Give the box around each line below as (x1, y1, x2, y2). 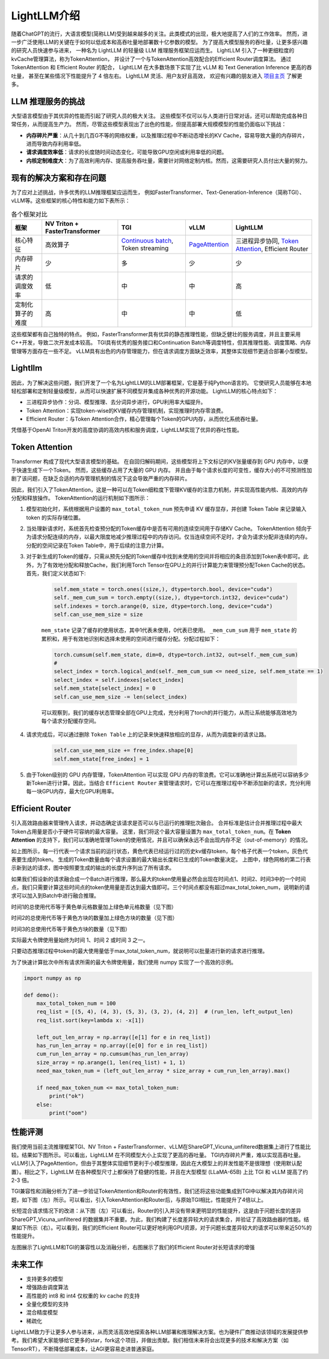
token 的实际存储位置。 (26, 514, 84, 521)
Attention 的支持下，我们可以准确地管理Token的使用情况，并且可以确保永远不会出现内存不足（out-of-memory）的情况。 (11, 836, 311, 843)
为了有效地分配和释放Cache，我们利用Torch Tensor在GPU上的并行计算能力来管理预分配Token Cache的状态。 (36, 561, 309, 569)
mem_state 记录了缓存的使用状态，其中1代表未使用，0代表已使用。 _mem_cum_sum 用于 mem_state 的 (41, 626, 297, 634)
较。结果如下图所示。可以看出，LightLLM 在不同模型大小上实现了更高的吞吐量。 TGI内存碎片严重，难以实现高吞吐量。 (11, 1151, 304, 1158)
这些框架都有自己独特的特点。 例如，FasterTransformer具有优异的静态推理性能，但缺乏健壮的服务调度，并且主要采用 (11, 330, 301, 337)
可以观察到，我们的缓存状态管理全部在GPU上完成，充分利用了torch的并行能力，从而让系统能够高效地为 (41, 708, 297, 716)
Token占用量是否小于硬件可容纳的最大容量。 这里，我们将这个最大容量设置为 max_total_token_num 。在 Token (11, 828, 291, 835)
